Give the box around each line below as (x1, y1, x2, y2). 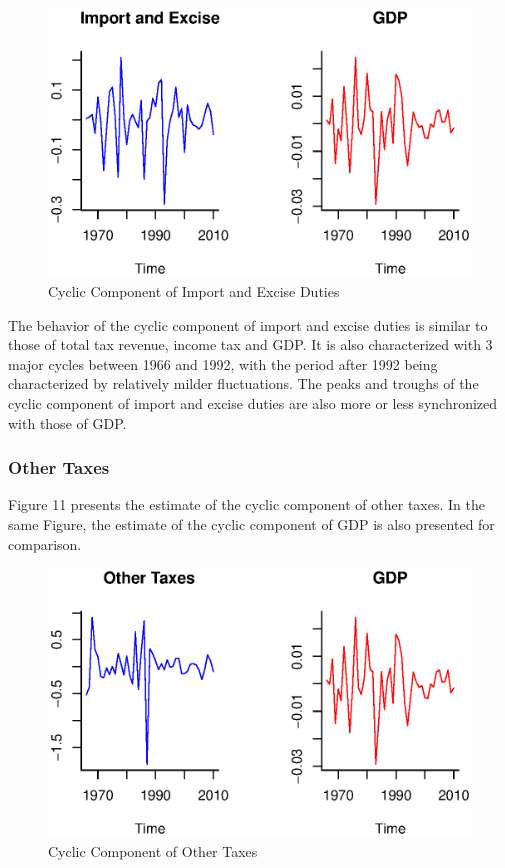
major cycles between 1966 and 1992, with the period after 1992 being (8, 353, 438, 374)
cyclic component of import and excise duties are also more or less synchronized (8, 392, 498, 413)
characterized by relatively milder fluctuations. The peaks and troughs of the (8, 373, 479, 394)
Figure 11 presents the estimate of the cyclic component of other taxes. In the (8, 494, 485, 515)
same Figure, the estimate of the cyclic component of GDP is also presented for (8, 513, 495, 534)
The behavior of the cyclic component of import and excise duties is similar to (8, 314, 488, 335)
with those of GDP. (8, 412, 127, 433)
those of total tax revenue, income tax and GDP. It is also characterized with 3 (8, 334, 493, 355)
